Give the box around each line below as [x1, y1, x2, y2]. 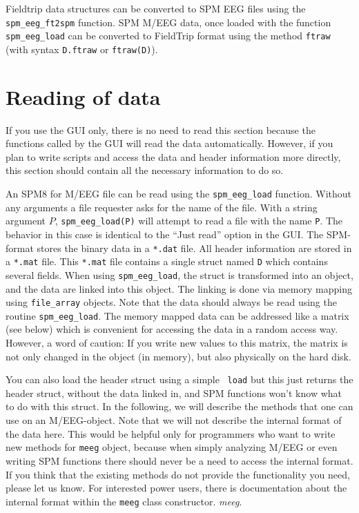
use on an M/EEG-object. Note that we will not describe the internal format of [6, 413, 342, 427]
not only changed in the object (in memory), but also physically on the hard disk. [6, 349, 351, 363]
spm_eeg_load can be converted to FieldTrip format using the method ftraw [6, 28, 331, 43]
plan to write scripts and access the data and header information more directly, [6, 149, 341, 164]
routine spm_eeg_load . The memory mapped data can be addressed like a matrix [6, 308, 349, 322]
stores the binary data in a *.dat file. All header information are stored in [37, 240, 352, 255]
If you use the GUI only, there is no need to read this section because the [6, 122, 316, 137]
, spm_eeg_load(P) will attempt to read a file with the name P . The [55, 213, 343, 228]
